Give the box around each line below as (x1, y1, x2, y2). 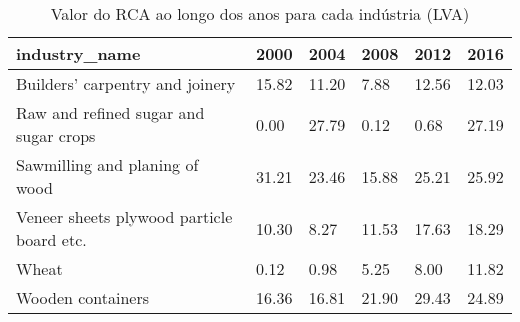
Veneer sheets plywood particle (16, 205, 233, 228)
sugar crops (16, 124, 96, 147)
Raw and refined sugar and (16, 101, 205, 124)
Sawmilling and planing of (16, 153, 199, 176)
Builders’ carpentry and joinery (16, 72, 236, 95)
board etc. (16, 228, 87, 251)
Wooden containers (16, 286, 150, 309)
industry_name (16, 42, 141, 65)
